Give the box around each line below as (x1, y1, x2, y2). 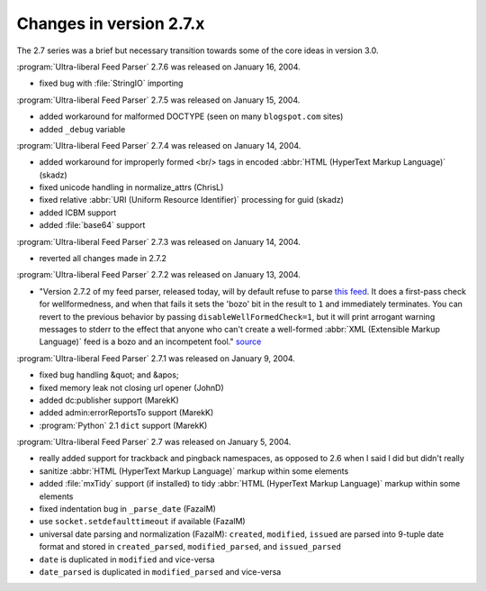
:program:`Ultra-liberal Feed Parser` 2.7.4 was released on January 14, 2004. (16, 140, 301, 150)
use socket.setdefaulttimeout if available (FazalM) (39, 516, 247, 527)
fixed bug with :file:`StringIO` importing (39, 77, 184, 89)
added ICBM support (39, 207, 117, 218)
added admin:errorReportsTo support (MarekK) (39, 407, 214, 418)
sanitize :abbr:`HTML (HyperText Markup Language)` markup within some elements (39, 465, 349, 477)
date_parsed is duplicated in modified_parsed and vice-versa (39, 567, 282, 577)
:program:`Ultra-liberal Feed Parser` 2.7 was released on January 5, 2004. (16, 437, 292, 448)
